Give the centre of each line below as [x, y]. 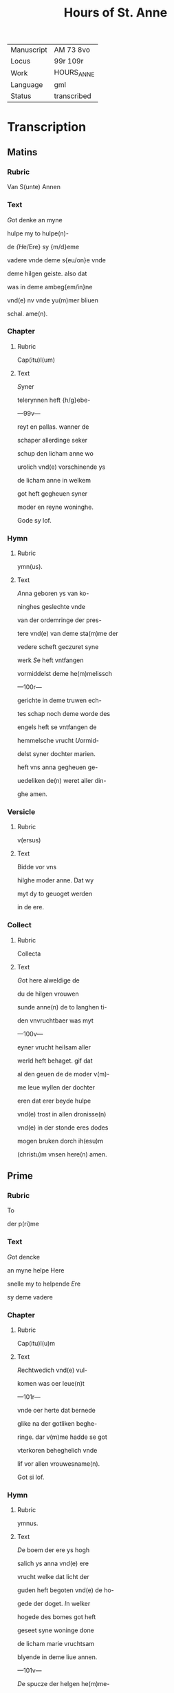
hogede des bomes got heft [56, 1617]
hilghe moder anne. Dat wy [55, 880]
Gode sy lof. [34, 520]
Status [21, 96]
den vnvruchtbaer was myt [55, 1020]
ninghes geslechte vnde [51, 607]
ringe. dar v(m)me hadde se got [62, 1437]
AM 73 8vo [72, 50]
